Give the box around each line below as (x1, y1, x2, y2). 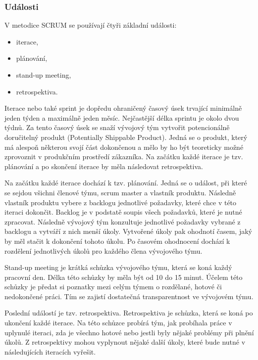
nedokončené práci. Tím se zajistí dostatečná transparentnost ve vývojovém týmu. (4, 291, 254, 301)
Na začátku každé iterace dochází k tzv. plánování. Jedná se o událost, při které (4, 178, 247, 188)
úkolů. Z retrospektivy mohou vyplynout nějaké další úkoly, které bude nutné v (4, 337, 246, 347)
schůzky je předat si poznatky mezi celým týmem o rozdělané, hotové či (4, 281, 222, 292)
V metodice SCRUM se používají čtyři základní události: (4, 20, 177, 30)
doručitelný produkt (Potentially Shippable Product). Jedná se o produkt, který (4, 132, 248, 142)
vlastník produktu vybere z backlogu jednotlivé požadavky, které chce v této (4, 197, 237, 207)
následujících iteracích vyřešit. (4, 346, 96, 357)
